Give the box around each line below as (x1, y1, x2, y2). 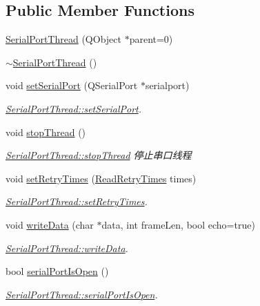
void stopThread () (6, 124, 86, 139)
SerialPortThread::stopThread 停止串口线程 (6, 148, 192, 162)
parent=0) (129, 32, 173, 46)
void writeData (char (6, 217, 94, 231)
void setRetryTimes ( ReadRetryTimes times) (6, 171, 197, 185)
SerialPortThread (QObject (6, 32, 121, 46)
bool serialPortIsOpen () (6, 264, 109, 278)
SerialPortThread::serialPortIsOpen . (6, 287, 158, 301)
